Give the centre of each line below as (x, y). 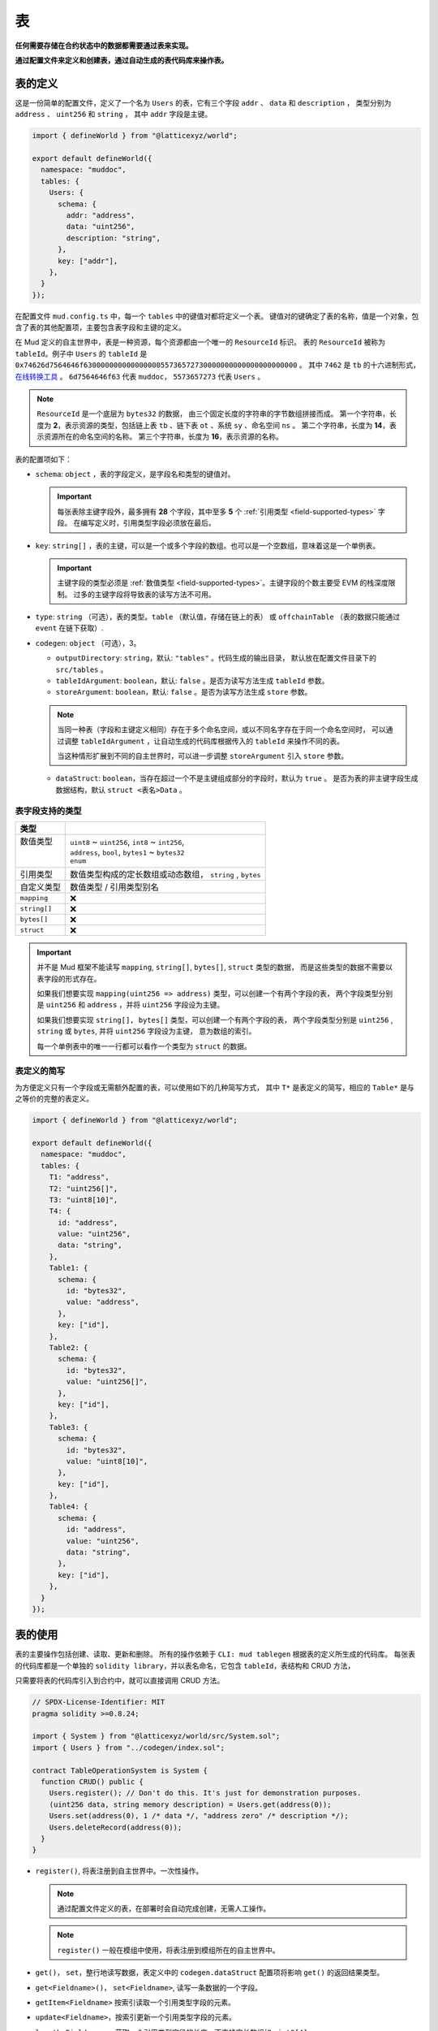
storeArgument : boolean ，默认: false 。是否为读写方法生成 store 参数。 (184, 692)
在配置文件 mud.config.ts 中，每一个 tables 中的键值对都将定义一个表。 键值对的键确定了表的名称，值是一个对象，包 (217, 316)
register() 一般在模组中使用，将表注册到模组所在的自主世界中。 (168, 1950)
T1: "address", (79, 1177)
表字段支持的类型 (48, 811)
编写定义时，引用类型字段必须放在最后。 (148, 523)
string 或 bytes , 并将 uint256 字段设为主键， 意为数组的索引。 (146, 1031)
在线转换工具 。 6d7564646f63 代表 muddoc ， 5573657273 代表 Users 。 (140, 376)
